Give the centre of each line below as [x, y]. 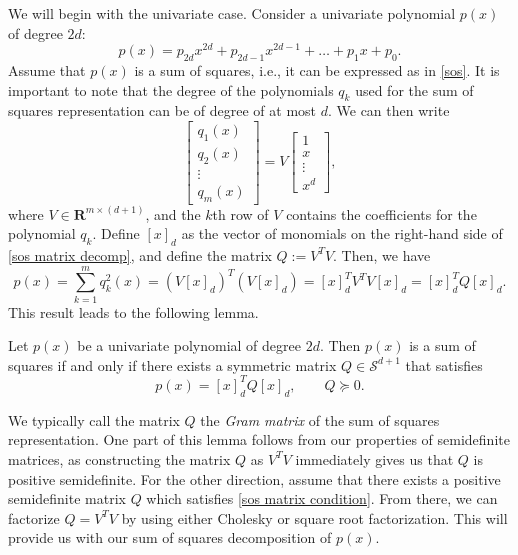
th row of [240, 213]
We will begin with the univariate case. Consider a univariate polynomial [232, 13]
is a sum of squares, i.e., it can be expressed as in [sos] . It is [317, 70]
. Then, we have [382, 254]
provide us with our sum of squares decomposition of [170, 537]
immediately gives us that [374, 458]
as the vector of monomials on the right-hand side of [342, 233]
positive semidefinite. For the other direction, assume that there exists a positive [254, 478]
